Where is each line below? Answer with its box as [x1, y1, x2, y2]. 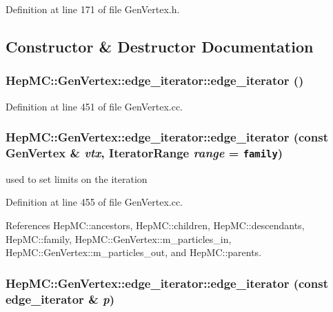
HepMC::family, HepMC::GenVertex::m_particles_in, [6, 231, 232, 246]
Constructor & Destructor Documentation [6, 35, 314, 57]
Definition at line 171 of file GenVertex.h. [6, 2, 180, 16]
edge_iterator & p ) [6, 290, 115, 307]
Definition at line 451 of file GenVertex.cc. [6, 99, 183, 113]
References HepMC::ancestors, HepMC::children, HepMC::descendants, [6, 218, 305, 233]
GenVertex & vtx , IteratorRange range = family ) [6, 144, 283, 162]
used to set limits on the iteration [6, 171, 148, 186]
